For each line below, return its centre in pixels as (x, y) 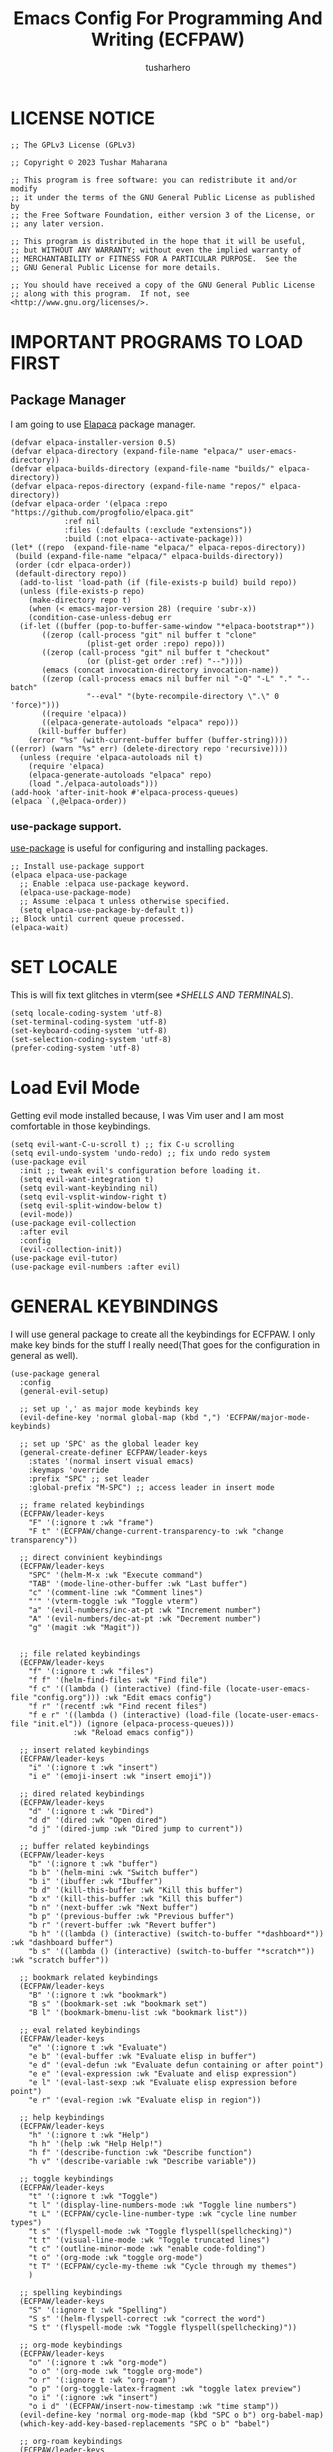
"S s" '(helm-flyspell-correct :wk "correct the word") (147, 2318)
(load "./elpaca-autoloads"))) (93, 783)
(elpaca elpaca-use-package (69, 875)
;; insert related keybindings (84, 1750)
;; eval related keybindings (80, 2030)
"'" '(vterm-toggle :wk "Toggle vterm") (113, 1601)
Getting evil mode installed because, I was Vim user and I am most (147, 1115)
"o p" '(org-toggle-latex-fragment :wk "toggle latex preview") (165, 2388)
